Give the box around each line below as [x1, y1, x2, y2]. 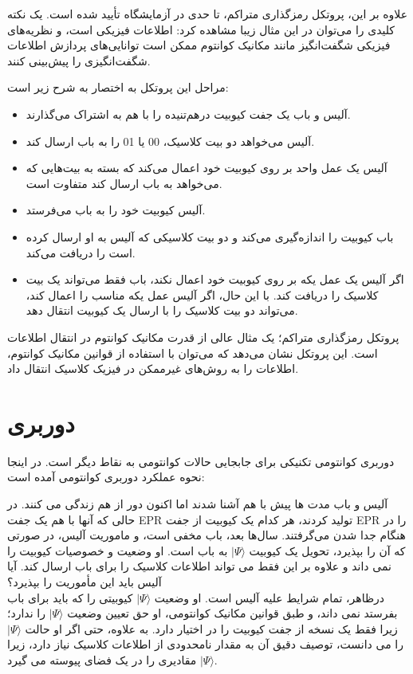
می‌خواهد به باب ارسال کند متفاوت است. [26, 174, 222, 191]
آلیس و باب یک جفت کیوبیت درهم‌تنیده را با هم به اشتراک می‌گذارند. [26, 105, 351, 122]
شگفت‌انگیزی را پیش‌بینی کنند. [7, 52, 151, 69]
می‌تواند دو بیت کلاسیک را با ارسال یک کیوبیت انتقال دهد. [26, 302, 298, 319]
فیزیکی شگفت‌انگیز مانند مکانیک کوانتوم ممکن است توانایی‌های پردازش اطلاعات [7, 37, 391, 53]
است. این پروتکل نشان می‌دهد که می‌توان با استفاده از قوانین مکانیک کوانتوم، [7, 344, 378, 361]
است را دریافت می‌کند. [26, 244, 136, 261]
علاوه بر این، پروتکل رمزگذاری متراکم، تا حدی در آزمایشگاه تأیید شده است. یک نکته [7, 6, 408, 22]
